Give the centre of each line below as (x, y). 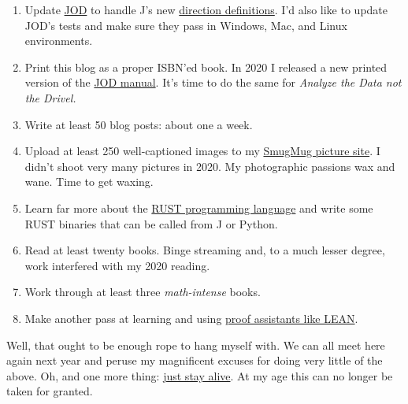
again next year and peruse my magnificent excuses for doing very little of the (195, 360)
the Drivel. (50, 97)
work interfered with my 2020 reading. (117, 265)
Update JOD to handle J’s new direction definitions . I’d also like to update (206, 9)
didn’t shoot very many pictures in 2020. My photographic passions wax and (210, 166)
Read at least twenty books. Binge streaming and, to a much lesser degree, (205, 250)
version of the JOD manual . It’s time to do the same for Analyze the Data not (213, 82)
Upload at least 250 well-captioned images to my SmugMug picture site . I (202, 151)
